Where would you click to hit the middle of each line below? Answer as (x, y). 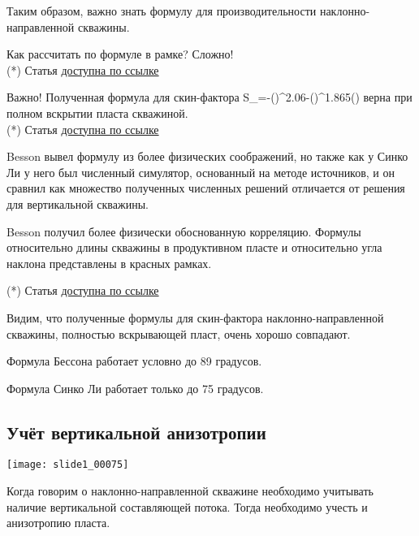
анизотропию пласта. (58, 523)
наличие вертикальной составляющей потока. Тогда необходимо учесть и (187, 506)
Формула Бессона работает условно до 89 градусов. (134, 361)
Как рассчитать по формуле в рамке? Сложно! (120, 54)
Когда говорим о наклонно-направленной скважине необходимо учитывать (190, 491)
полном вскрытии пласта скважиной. (97, 112)
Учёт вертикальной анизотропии (136, 432)
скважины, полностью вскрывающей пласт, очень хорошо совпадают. (179, 333)
